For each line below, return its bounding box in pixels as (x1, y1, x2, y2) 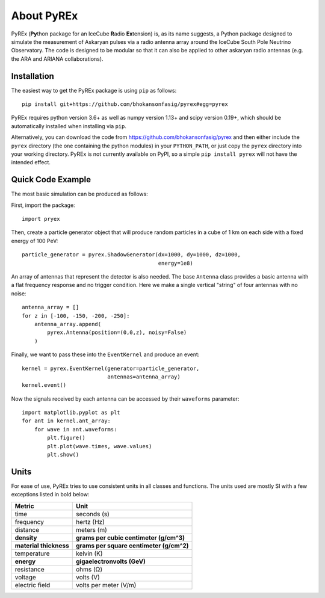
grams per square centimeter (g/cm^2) (75, 541, 189, 550)
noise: (11, 289, 26, 297)
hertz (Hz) (75, 517, 105, 526)
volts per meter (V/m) (75, 581, 137, 589)
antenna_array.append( (34, 321, 102, 327)
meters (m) (75, 525, 108, 534)
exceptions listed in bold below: (11, 491, 90, 498)
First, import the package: (11, 202, 75, 209)
